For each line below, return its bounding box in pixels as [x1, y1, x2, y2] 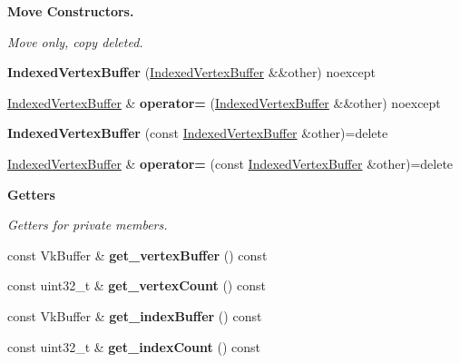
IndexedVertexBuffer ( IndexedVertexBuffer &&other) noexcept [7, 63, 376, 82]
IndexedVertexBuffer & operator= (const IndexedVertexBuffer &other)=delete [7, 153, 454, 172]
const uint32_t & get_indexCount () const [7, 337, 260, 356]
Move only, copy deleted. [7, 32, 143, 51]
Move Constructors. [7, 2, 134, 20]
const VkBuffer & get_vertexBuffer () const [7, 245, 268, 264]
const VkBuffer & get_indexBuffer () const [7, 306, 262, 325]
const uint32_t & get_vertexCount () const [7, 276, 266, 295]
